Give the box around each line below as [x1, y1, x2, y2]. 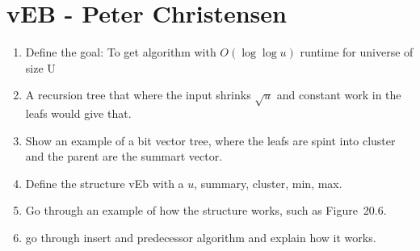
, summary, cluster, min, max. [194, 174, 342, 191]
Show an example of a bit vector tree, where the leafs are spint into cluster [25, 132, 396, 149]
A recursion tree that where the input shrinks [25, 86, 251, 103]
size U [25, 59, 56, 76]
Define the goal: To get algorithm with [25, 44, 216, 61]
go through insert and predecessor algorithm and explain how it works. [25, 229, 376, 246]
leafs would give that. [25, 105, 132, 122]
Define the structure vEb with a [25, 174, 184, 191]
